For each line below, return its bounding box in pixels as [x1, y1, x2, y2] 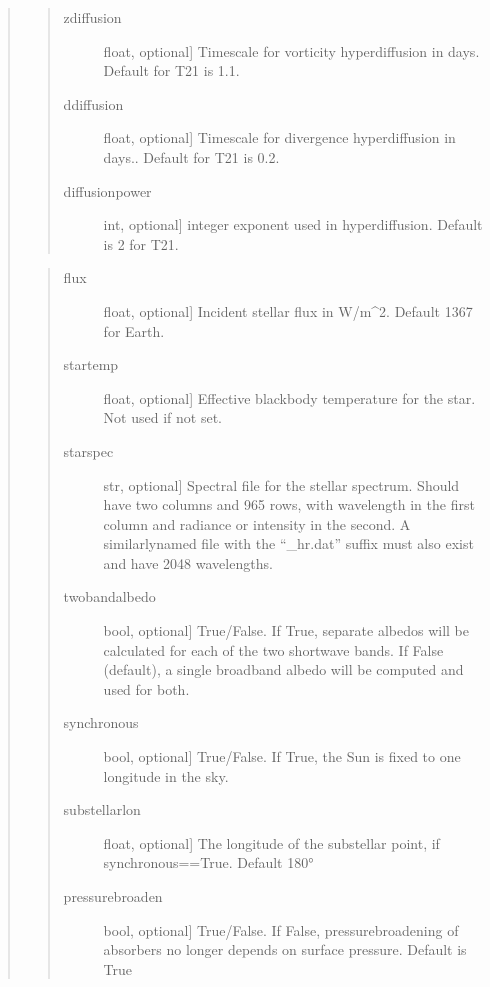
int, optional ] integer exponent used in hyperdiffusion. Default [103, 214, 483, 235]
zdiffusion [63, 7, 122, 27]
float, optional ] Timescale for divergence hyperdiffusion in [103, 127, 456, 148]
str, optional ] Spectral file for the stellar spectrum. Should [103, 474, 460, 495]
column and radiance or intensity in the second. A [103, 513, 411, 534]
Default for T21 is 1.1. [103, 60, 240, 81]
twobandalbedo [63, 586, 156, 607]
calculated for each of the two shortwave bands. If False [103, 639, 444, 660]
